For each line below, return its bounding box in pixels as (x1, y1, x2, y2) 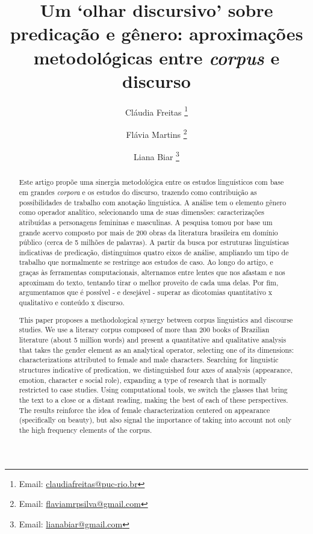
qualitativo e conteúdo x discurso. (19, 297, 125, 308)
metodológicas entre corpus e (33, 45, 280, 70)
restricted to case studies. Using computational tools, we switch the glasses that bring (19, 385, 288, 395)
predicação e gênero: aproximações (10, 21, 303, 46)
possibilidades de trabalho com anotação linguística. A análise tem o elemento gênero (19, 197, 287, 207)
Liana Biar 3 (134, 149, 179, 163)
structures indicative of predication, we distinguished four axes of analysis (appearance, (19, 364, 293, 374)
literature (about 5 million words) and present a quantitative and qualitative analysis (19, 334, 287, 344)
